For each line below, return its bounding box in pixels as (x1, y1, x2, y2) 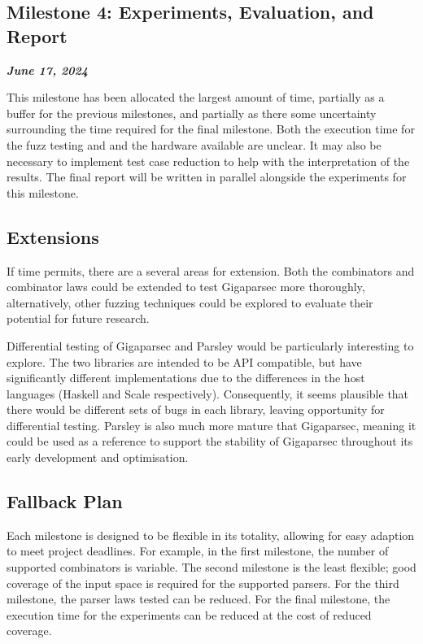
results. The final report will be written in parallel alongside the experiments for (7, 168, 407, 185)
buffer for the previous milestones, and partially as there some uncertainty (7, 104, 377, 121)
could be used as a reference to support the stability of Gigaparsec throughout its (7, 433, 413, 450)
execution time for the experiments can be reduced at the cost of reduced (7, 606, 372, 623)
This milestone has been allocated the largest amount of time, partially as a (7, 89, 385, 106)
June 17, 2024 (7, 61, 89, 78)
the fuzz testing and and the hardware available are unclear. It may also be (7, 136, 382, 153)
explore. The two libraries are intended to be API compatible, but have (7, 353, 362, 370)
